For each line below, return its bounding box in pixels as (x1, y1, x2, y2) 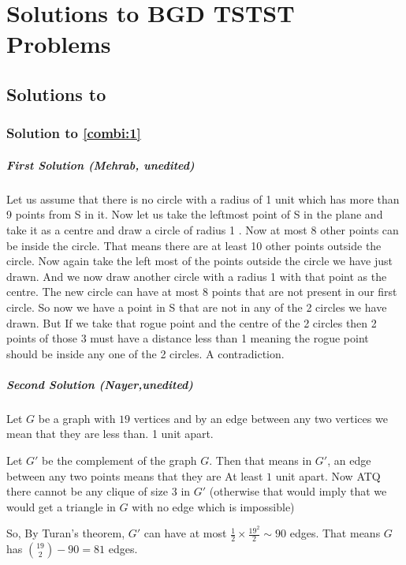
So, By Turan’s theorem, (6, 525, 125, 541)
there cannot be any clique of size (6, 483, 169, 500)
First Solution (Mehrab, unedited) (6, 156, 195, 173)
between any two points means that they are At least (6, 467, 263, 484)
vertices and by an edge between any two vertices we (133, 410, 388, 426)
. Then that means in (209, 452, 312, 469)
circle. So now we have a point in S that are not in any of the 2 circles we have (6, 298, 387, 315)
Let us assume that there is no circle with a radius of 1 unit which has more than (6, 190, 400, 207)
